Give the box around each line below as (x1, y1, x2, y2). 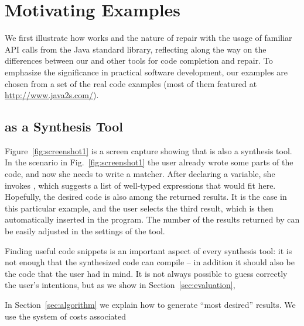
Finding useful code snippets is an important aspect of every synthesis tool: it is (5, 244, 292, 256)
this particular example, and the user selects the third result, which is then (5, 202, 274, 214)
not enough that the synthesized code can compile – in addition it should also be (5, 256, 295, 268)
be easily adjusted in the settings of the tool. (5, 225, 165, 237)
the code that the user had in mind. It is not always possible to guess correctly (5, 267, 288, 279)
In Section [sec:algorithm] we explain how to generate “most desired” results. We (5, 299, 296, 311)
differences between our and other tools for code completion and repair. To (5, 54, 273, 67)
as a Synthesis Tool (5, 117, 123, 136)
